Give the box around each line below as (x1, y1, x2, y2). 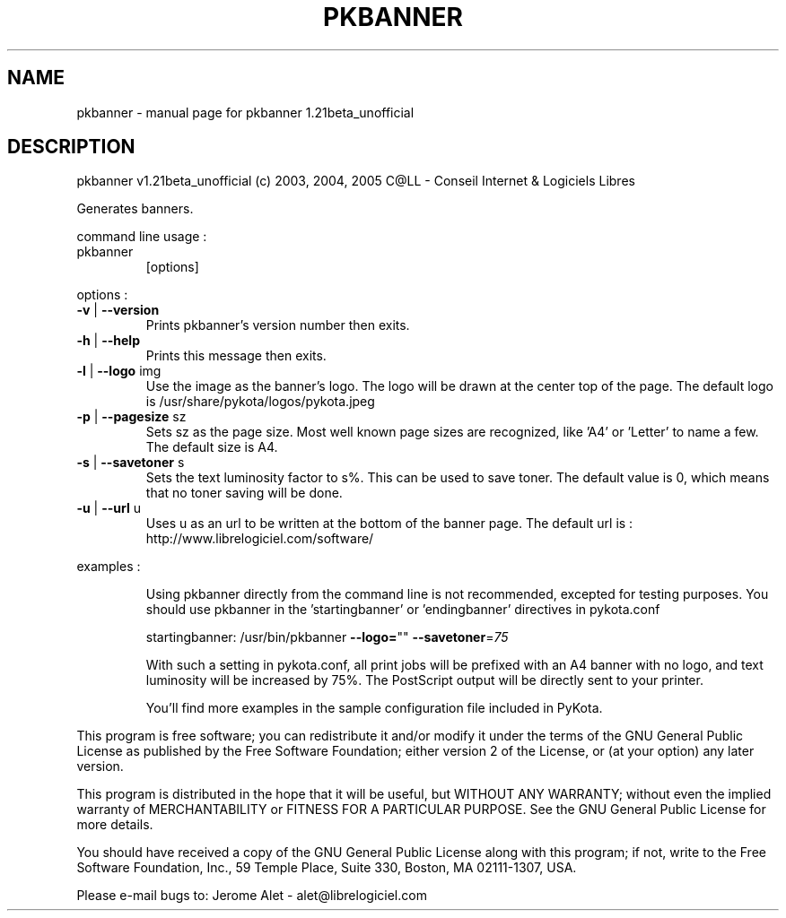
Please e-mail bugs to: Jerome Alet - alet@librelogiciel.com (76, 888, 427, 904)
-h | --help (76, 333, 140, 349)
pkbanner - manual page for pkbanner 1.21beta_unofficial (76, 104, 415, 120)
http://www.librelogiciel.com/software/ (145, 531, 374, 547)
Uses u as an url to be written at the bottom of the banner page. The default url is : (145, 515, 633, 532)
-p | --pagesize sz (76, 409, 187, 425)
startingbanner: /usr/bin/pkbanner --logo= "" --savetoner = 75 (145, 629, 509, 645)
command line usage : (76, 229, 207, 245)
